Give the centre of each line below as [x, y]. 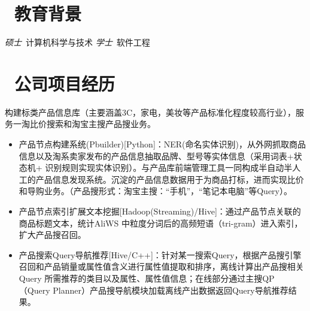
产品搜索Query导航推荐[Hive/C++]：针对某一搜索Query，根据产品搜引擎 [160, 254]
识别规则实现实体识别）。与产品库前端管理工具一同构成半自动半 [169, 167]
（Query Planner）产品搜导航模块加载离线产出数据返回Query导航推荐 [154, 290]
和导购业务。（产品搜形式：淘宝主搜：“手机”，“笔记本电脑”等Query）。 [155, 191]
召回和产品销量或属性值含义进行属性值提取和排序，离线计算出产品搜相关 [161, 266]
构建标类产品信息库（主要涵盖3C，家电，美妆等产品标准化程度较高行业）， [151, 112]
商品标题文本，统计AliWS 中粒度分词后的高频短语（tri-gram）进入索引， [161, 223]
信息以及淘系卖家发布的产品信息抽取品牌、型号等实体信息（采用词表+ [156, 155]
